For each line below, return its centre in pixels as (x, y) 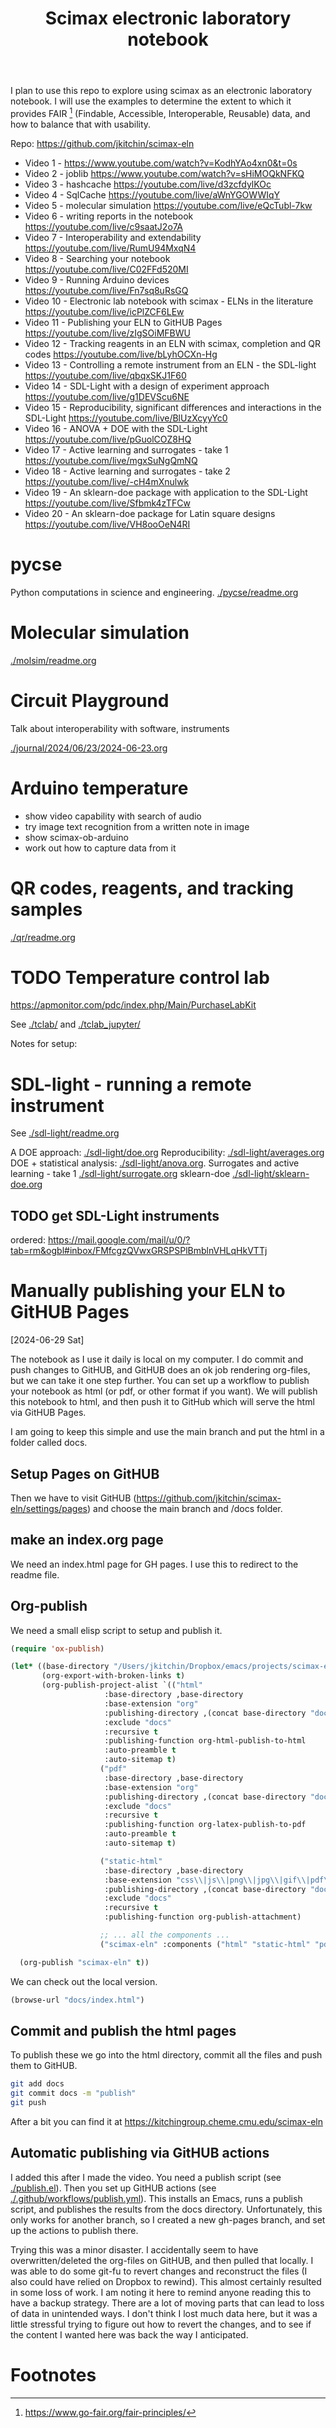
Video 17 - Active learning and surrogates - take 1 (126, 449)
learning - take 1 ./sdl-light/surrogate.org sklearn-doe (120, 1174)
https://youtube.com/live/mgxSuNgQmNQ (111, 460)
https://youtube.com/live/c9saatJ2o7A (103, 226)
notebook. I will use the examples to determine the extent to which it (151, 101)
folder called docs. (49, 1443)
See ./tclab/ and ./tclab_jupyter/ (75, 1024)
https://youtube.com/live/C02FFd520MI (106, 269)
